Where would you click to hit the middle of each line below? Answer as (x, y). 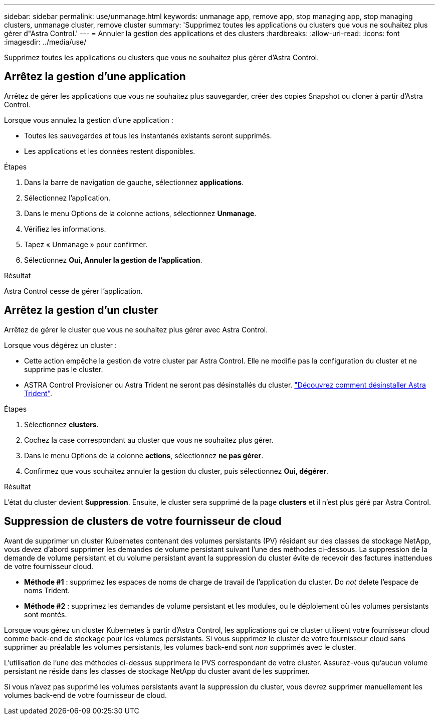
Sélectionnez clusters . (61, 424)
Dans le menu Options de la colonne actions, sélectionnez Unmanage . (140, 213)
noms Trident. (47, 590)
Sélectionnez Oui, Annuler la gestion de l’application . (113, 260)
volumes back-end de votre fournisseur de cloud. (86, 695)
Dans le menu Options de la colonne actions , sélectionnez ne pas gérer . (144, 455)
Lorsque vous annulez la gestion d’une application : (89, 120)
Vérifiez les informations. (65, 229)
